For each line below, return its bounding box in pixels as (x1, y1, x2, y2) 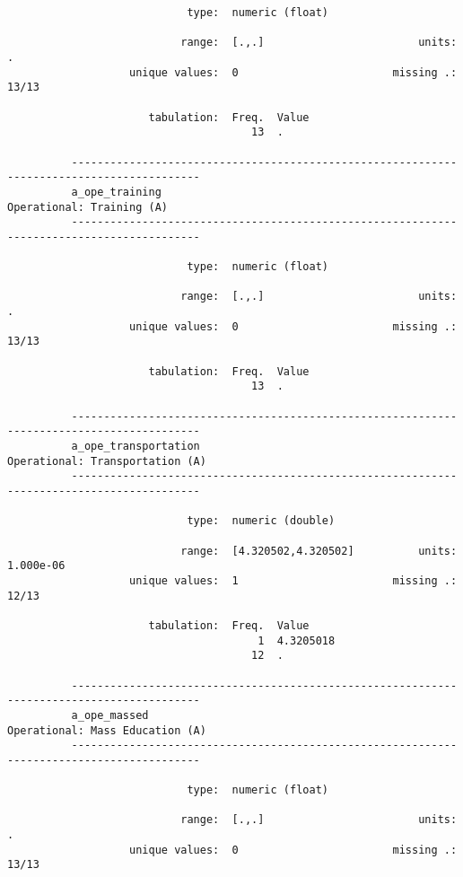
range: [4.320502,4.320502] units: (180, 544, 458, 557)
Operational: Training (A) (7, 200, 168, 214)
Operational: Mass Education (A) (7, 724, 206, 737)
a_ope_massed (71, 708, 149, 722)
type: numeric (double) (187, 514, 336, 528)
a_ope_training (71, 185, 162, 198)
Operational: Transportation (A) (7, 454, 206, 468)
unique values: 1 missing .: (129, 574, 458, 587)
